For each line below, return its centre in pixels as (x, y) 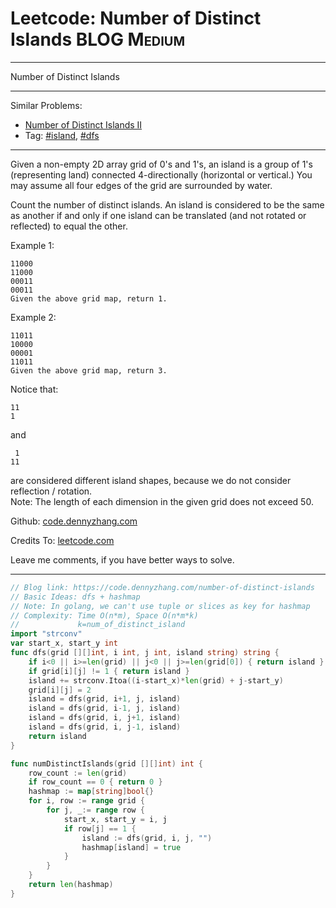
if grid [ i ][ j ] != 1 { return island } (109, 671)
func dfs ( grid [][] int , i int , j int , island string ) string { (145, 653)
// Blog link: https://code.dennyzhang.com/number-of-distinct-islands (162, 587)
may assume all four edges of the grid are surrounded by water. (141, 185)
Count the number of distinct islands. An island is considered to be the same (167, 204)
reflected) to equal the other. (69, 226)
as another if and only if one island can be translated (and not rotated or (158, 215)
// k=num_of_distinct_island (98, 625)
